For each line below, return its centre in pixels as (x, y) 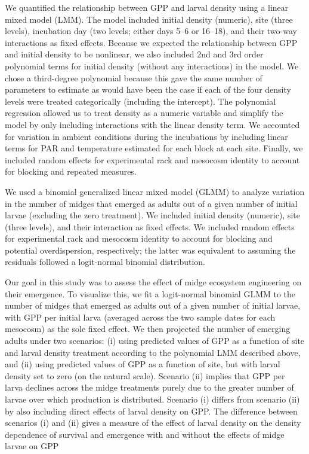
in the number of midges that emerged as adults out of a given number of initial (151, 203)
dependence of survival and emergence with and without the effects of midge (145, 434)
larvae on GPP (32, 446)
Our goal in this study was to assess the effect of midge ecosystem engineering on (153, 282)
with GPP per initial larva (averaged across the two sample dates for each (140, 317)
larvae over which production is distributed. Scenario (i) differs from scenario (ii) (152, 399)
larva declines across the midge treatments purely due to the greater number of (149, 387)
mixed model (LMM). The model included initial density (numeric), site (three (149, 19)
